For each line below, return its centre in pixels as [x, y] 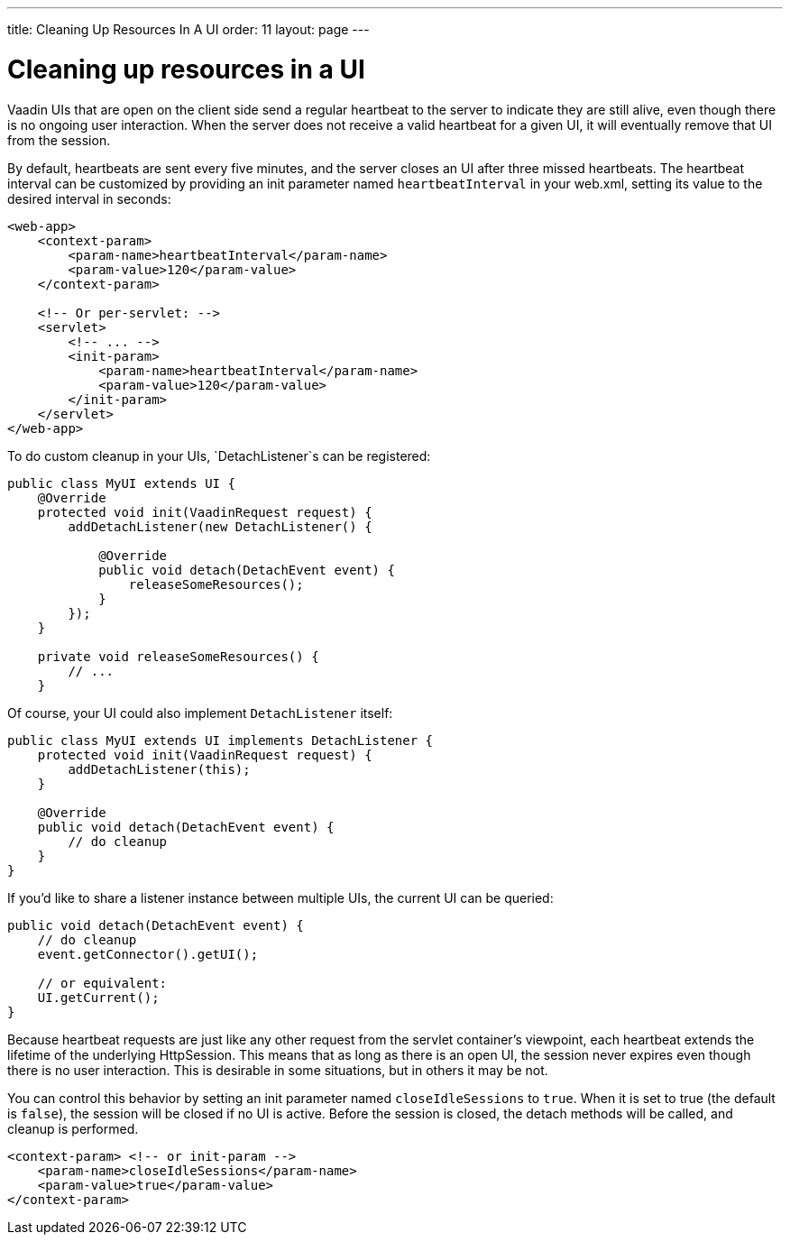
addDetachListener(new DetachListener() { [220, 526]
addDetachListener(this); [159, 769]
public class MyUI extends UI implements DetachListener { [220, 740]
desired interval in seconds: [89, 198]
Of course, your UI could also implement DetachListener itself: [200, 713]
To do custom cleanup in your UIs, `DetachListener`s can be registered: [219, 455]
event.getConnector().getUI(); [148, 954]
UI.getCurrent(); [98, 997]
